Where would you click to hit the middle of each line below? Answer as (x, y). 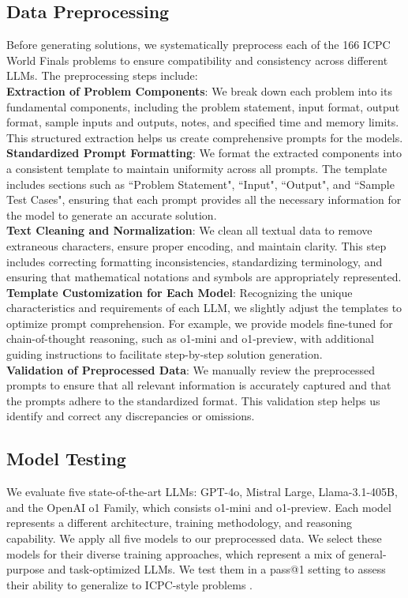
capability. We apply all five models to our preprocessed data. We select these (194, 538)
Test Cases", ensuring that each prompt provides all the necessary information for (204, 199)
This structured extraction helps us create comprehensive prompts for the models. (205, 137)
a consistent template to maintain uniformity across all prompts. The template (197, 168)
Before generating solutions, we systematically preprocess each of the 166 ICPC (198, 45)
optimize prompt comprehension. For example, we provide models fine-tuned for (200, 323)
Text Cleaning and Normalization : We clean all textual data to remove (189, 230)
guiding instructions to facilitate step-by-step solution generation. (165, 354)
